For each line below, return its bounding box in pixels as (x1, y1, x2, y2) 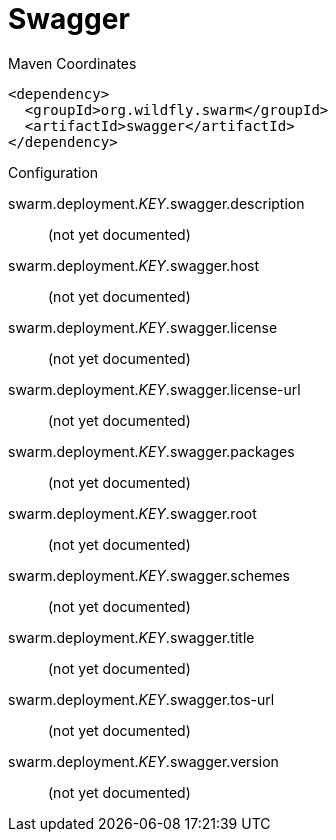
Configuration (8, 163, 99, 181)
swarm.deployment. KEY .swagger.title (8, 628, 255, 646)
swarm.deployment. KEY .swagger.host (8, 256, 259, 274)
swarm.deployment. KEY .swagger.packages (8, 442, 295, 460)
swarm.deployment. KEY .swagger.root (8, 504, 257, 522)
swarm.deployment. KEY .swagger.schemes (8, 566, 290, 584)
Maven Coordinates (8, 54, 137, 72)
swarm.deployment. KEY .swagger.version (8, 752, 279, 770)
